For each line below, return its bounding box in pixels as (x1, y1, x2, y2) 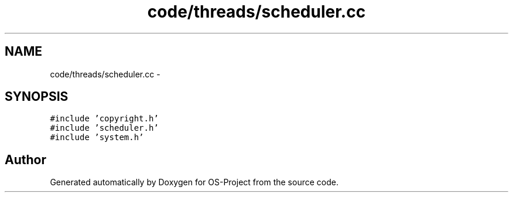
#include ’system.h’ (50, 133, 144, 142)
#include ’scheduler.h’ (50, 123, 159, 133)
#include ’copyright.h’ (50, 114, 159, 124)
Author (5, 152, 46, 167)
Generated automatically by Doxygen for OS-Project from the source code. (50, 177, 338, 188)
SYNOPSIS (5, 89, 69, 104)
